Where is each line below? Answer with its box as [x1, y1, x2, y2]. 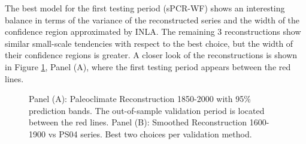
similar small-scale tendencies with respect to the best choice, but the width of [5, 37, 293, 49]
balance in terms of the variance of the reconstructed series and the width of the [5, 13, 300, 26]
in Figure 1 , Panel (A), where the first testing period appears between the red [5, 60, 291, 73]
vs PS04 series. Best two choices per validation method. [48, 127, 252, 140]
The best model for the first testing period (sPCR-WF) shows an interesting [5, 2, 285, 14]
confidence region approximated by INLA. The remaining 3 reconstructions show [5, 25, 301, 38]
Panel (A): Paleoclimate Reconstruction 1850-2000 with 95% [29, 92, 251, 105]
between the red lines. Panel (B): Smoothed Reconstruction [29, 116, 247, 128]
